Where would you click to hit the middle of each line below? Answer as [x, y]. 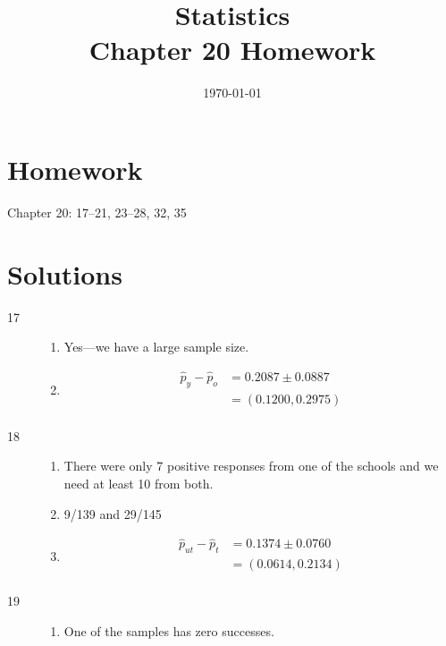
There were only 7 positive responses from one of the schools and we [251, 466]
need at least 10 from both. [139, 484]
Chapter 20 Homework [232, 50]
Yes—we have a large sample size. [156, 347]
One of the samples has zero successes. [169, 630]
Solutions [65, 273]
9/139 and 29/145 [113, 513]
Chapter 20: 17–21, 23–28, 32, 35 [97, 212]
